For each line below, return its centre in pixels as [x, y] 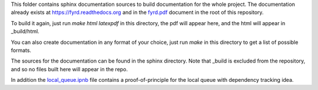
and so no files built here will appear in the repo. [69, 69]
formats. [21, 50]
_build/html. [25, 32]
